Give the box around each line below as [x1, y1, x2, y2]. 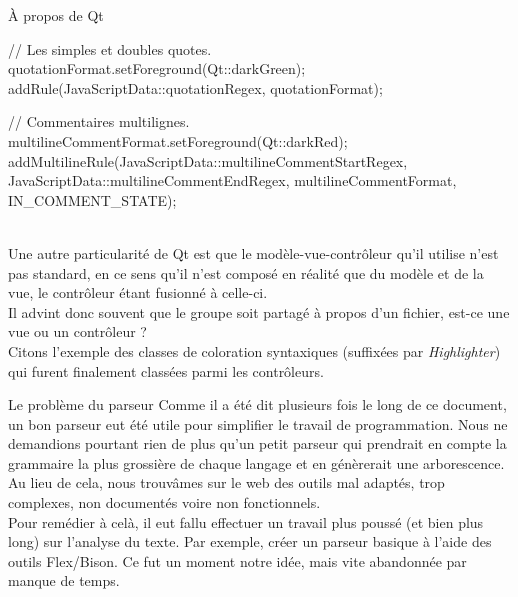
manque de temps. [8, 570, 120, 591]
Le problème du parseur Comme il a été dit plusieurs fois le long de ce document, [8, 394, 507, 415]
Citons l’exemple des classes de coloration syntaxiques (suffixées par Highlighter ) [8, 340, 501, 361]
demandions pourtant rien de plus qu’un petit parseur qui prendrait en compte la [8, 433, 507, 454]
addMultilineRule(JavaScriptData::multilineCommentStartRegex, [8, 150, 408, 171]
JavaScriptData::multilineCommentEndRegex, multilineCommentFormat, [8, 170, 457, 191]
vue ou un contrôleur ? [8, 321, 147, 342]
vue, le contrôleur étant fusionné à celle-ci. [8, 282, 268, 303]
